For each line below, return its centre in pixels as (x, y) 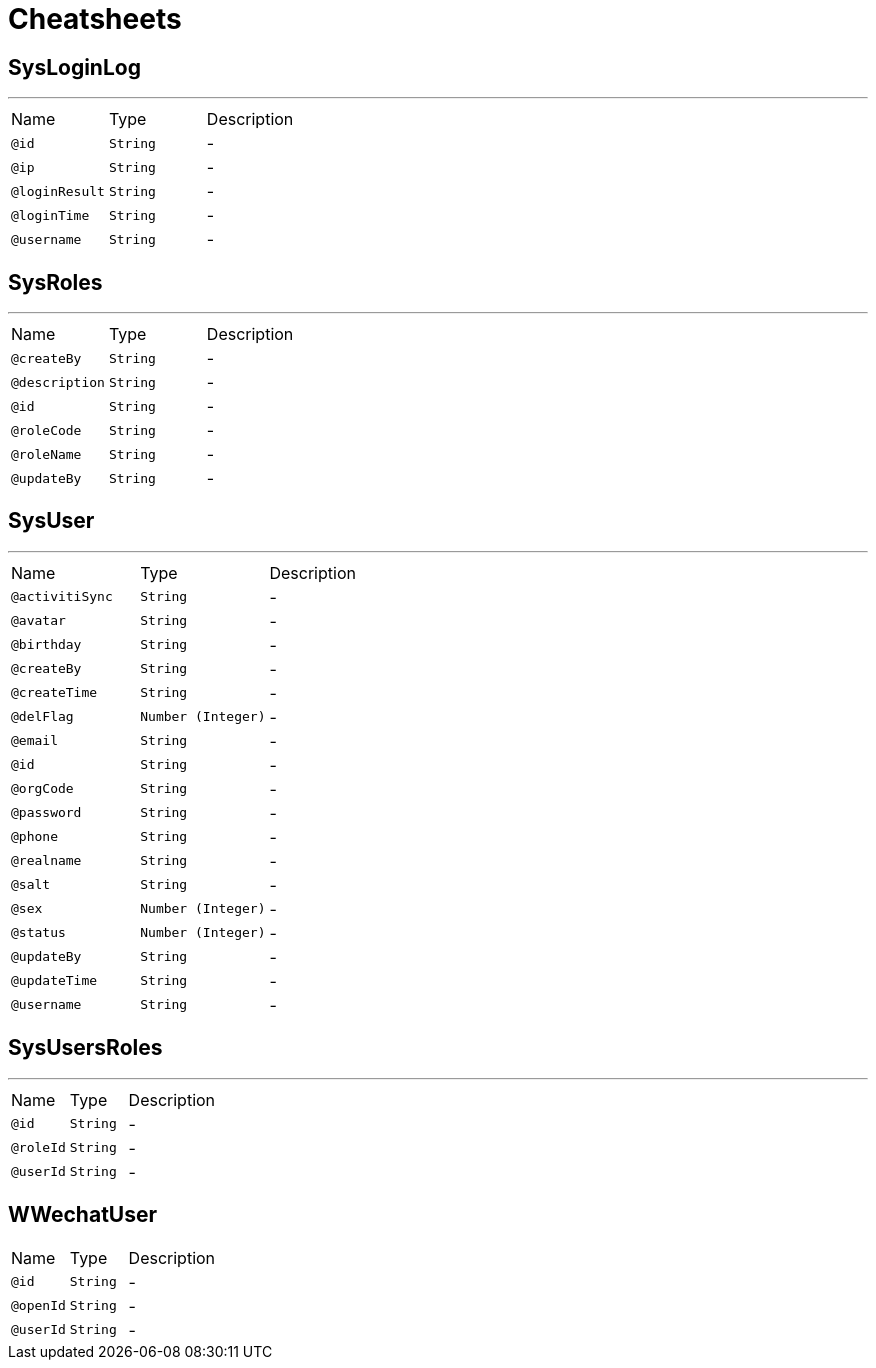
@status (38, 933)
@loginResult (58, 191)
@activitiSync (62, 597)
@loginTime (50, 215)
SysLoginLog (74, 67)
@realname (46, 861)
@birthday (46, 645)
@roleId (38, 1148)
